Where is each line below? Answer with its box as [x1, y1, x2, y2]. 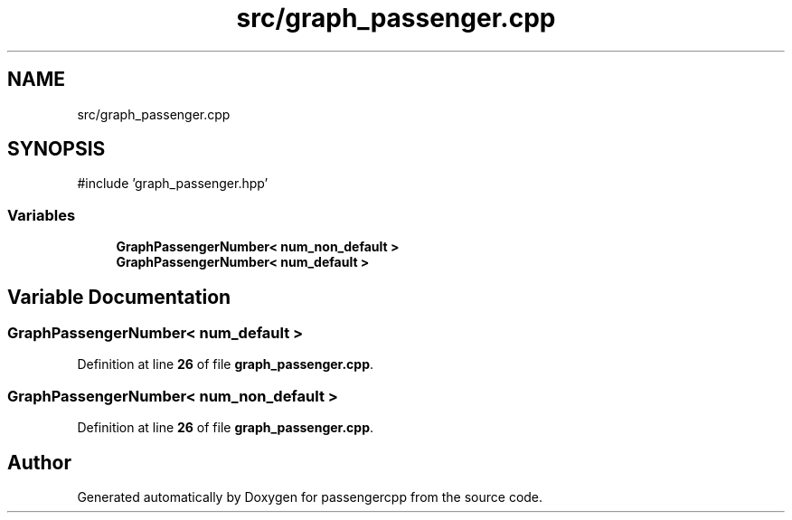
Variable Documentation [7, 285, 231, 308]
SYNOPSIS [7, 137, 106, 161]
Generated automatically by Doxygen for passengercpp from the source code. [77, 489, 543, 505]
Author [7, 450, 71, 474]
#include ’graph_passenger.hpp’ [77, 175, 269, 192]
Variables [7, 205, 76, 224]
